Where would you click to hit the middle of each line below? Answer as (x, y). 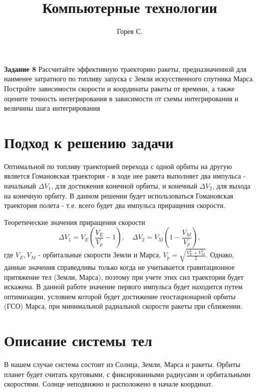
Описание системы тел (78, 340)
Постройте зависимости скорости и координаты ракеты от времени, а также (120, 88)
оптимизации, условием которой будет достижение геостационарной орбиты (120, 296)
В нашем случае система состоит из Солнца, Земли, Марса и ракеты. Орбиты (122, 364)
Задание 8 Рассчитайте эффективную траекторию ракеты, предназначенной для (126, 69)
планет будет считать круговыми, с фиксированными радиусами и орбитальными (127, 374)
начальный (20, 186)
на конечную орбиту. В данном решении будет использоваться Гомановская (119, 195)
